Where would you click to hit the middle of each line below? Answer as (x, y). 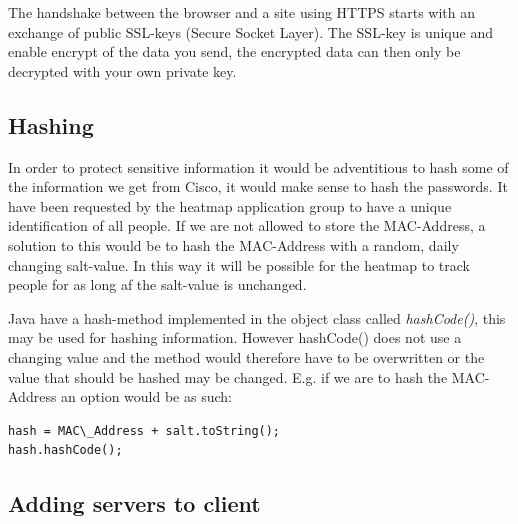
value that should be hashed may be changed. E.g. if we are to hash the (228, 376)
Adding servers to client (134, 503)
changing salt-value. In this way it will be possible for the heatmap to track (239, 264)
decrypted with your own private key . (122, 70)
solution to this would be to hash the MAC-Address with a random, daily (233, 244)
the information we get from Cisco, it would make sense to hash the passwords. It (258, 186)
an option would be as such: (146, 396)
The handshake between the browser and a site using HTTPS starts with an (242, 12)
